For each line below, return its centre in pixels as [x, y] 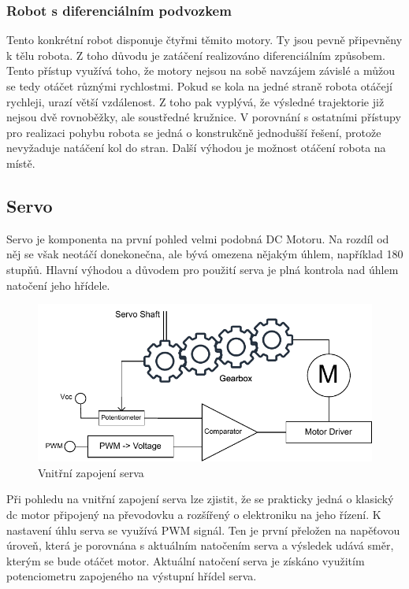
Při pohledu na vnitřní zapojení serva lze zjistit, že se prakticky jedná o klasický [200, 499]
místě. [21, 163]
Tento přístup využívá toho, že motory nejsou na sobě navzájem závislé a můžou [201, 70]
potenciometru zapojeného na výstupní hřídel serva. [132, 576]
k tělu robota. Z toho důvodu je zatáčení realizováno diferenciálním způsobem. [196, 55]
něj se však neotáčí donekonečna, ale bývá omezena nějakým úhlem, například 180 [205, 254]
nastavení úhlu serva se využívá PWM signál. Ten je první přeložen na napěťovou [203, 530]
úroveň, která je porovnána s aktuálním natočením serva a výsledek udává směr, [200, 545]
